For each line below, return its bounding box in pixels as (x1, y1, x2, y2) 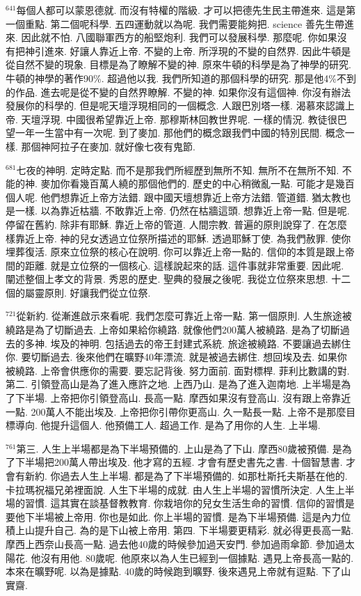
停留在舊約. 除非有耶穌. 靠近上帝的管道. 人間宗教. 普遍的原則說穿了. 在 (6, 217, 328, 231)
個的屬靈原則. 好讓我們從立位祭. (6, 285, 151, 299)
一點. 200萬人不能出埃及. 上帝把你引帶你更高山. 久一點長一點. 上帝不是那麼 (6, 404, 346, 418)
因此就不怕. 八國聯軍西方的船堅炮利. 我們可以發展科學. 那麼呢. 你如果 (21, 30, 337, 45)
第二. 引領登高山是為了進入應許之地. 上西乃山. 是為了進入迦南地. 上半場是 (6, 377, 342, 391)
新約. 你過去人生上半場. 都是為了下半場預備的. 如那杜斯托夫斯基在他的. (24, 469, 348, 483)
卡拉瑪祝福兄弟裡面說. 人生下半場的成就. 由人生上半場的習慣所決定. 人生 (6, 482, 335, 496)
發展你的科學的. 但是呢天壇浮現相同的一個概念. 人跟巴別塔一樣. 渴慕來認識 (6, 98, 345, 113)
